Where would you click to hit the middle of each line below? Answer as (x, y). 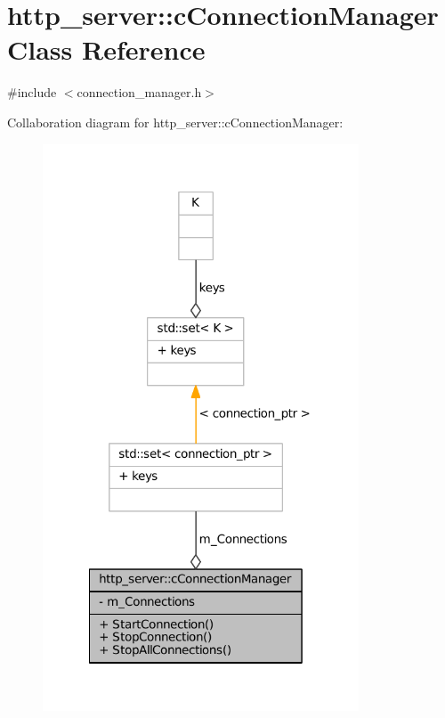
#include (32, 92)
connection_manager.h (139, 92)
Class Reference (106, 49)
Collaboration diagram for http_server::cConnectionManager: (175, 122)
